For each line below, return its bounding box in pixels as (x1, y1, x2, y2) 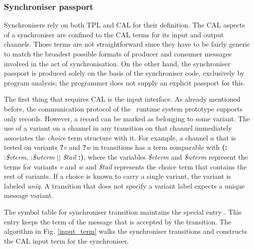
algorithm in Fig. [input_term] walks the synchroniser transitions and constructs (4, 226, 247, 236)
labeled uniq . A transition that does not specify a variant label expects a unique (4, 180, 245, 191)
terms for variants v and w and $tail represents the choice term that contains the (4, 161, 247, 171)
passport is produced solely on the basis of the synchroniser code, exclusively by (4, 68, 245, 78)
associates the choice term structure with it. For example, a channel (4, 132, 208, 142)
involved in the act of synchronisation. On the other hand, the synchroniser (4, 58, 230, 68)
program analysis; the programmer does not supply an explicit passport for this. (4, 77, 245, 87)
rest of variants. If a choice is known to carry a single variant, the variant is (4, 171, 231, 181)
